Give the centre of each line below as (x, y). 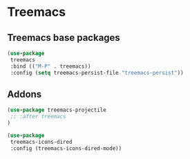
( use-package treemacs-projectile (57, 110)
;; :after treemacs (38, 117)
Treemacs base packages (64, 38)
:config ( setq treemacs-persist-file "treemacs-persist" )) (97, 73)
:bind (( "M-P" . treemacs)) (50, 66)
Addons (25, 94)
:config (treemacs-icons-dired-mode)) (66, 148)
